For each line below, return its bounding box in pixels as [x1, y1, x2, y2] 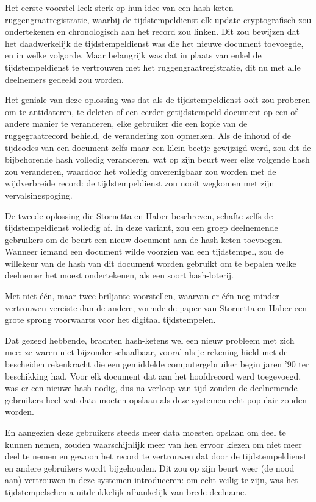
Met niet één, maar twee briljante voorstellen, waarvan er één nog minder [5, 289, 279, 302]
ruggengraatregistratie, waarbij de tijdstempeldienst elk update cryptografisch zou [5, 13, 312, 26]
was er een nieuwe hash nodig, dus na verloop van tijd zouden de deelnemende [5, 381, 298, 394]
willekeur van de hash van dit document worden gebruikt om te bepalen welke [5, 256, 296, 269]
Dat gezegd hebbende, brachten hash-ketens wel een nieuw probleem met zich [5, 333, 295, 346]
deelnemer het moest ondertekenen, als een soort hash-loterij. [5, 269, 234, 281]
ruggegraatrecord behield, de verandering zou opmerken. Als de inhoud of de [5, 129, 291, 141]
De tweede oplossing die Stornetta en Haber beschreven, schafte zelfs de [5, 209, 273, 222]
